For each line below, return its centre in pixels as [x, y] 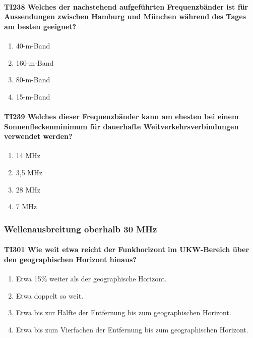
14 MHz [28, 155]
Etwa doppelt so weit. [50, 295]
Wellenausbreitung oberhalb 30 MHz [81, 229]
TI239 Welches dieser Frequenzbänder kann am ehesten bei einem [121, 116]
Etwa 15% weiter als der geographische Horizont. [91, 278]
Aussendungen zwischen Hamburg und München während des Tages [125, 16]
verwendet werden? [38, 136]
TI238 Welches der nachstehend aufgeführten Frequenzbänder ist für [126, 6]
